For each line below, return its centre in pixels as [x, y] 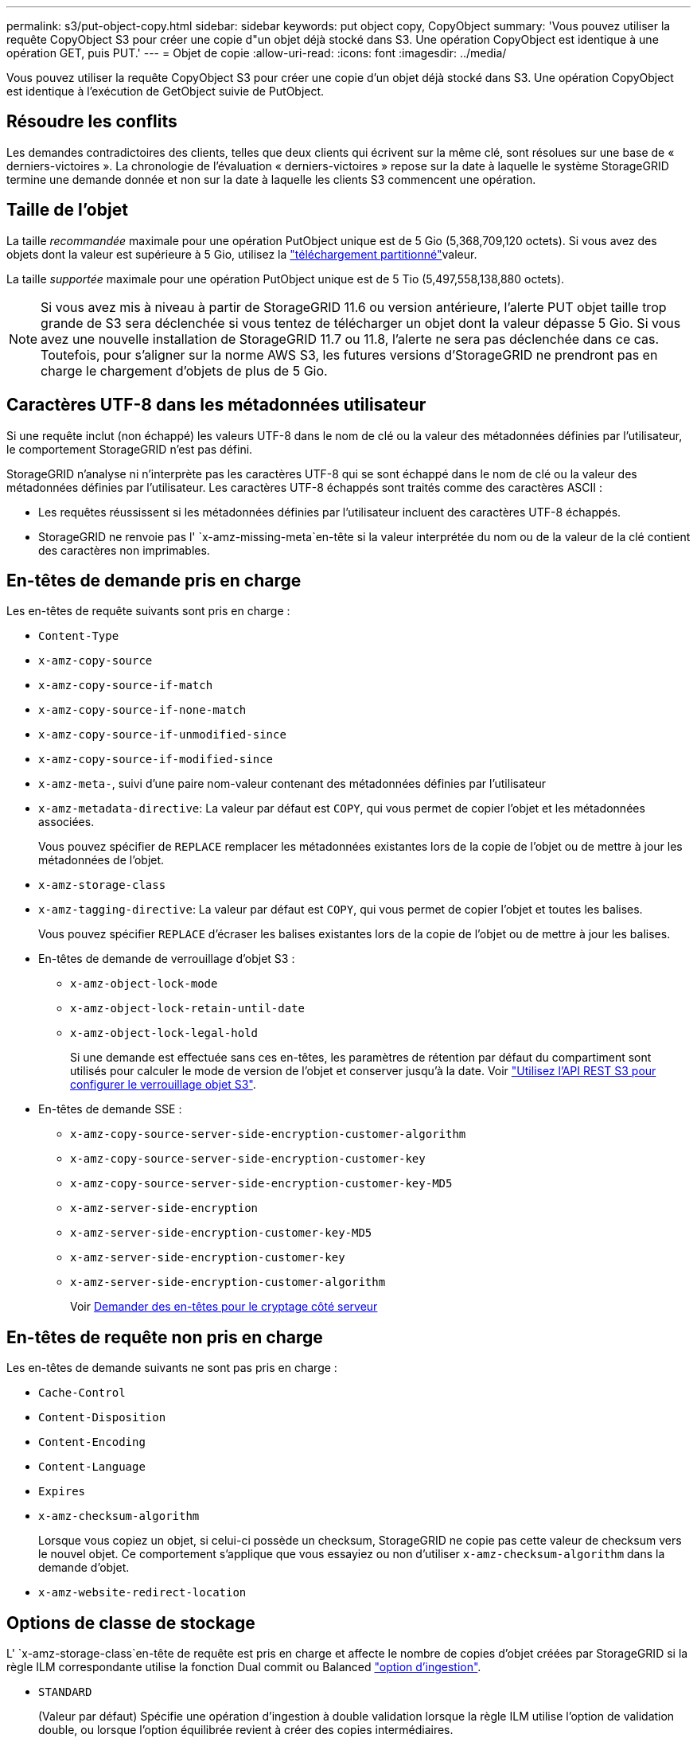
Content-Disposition [102, 1418]
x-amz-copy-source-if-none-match [142, 710]
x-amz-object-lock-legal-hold [164, 1033]
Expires [62, 1492]
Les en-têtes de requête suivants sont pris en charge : [148, 611]
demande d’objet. [84, 1568]
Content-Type [79, 636]
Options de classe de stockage [131, 1623]
